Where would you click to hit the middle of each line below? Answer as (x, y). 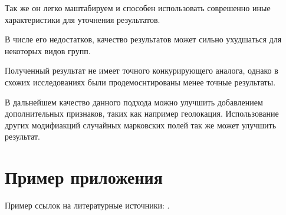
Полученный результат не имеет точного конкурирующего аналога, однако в (142, 70)
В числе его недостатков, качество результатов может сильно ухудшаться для (143, 39)
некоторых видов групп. (48, 50)
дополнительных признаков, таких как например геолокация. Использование (142, 113)
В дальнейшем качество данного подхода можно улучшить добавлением (134, 102)
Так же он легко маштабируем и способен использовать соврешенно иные (138, 8)
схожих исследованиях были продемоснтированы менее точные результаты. (140, 82)
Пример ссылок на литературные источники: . (87, 205)
